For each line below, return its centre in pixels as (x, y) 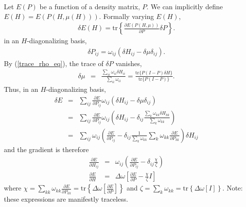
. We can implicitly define (185, 6)
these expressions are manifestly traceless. (66, 199)
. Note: (233, 188)
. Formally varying (126, 16)
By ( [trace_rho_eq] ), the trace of (54, 63)
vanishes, (129, 63)
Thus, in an (21, 89)
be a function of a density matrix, (90, 6)
